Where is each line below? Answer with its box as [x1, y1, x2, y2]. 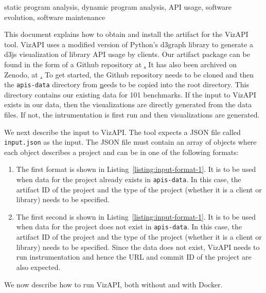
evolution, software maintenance [4, 11, 105, 22]
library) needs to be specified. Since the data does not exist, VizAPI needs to [16, 241, 260, 252]
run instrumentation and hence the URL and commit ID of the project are [16, 251, 252, 262]
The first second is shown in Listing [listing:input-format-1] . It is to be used [16, 211, 256, 222]
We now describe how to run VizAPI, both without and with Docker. [4, 279, 223, 289]
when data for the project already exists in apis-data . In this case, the [16, 174, 241, 185]
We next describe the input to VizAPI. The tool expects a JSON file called [4, 126, 241, 137]
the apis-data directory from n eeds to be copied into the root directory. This [4, 79, 249, 90]
